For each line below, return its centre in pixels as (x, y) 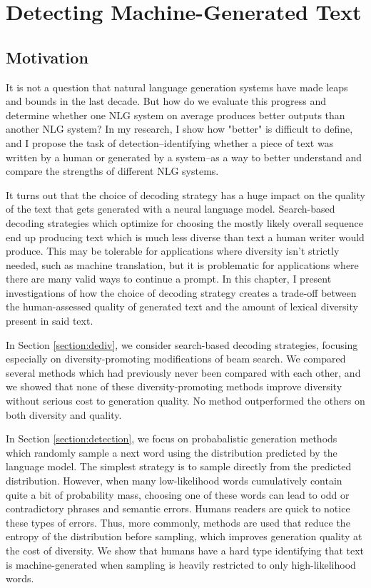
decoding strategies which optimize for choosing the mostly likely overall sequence (184, 222)
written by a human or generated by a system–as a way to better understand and (184, 157)
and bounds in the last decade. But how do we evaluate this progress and (166, 101)
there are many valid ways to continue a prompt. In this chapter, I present (169, 279)
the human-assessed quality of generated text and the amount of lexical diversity (182, 306)
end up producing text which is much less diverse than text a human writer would (185, 237)
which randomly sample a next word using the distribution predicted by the (172, 452)
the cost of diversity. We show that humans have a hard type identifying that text (185, 550)
